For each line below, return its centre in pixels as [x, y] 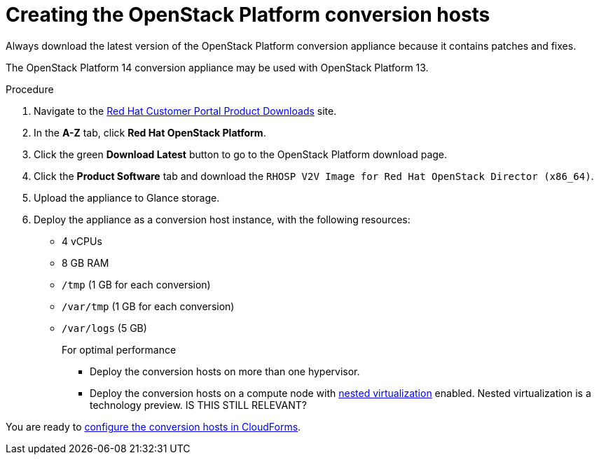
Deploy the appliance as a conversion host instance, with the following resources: [222, 219]
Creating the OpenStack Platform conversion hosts [248, 15]
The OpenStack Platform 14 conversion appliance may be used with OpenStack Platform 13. [217, 67]
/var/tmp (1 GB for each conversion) [148, 306]
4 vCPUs [82, 241]
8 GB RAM [85, 263]
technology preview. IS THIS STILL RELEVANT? [198, 405]
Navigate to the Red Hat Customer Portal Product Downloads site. [185, 111]
